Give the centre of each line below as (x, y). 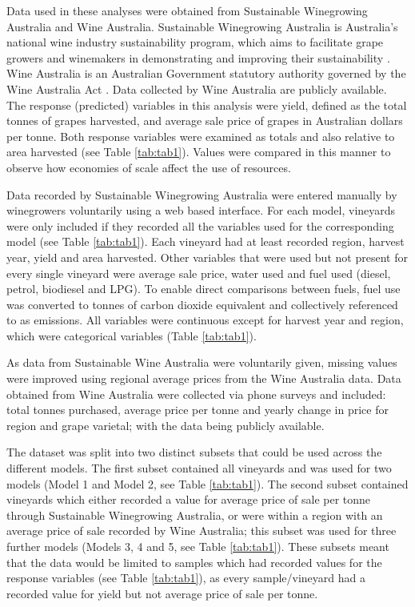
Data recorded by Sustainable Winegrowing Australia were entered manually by (202, 194)
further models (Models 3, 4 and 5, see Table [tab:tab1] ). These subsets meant (198, 546)
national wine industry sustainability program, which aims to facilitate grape (195, 42)
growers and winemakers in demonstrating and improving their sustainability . (198, 57)
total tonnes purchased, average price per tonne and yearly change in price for (198, 410)
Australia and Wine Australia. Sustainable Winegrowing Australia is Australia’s (202, 26)
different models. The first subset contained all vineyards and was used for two (199, 468)
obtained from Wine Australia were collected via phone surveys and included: (196, 394)
